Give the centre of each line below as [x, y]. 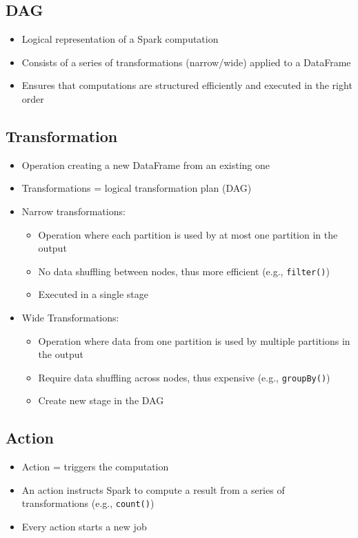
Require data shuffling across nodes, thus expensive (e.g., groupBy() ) [184, 377]
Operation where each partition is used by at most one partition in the [188, 234]
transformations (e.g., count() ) [88, 503]
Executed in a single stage [93, 294]
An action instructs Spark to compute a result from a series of [153, 489]
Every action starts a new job [84, 527]
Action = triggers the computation [95, 467]
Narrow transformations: [73, 211]
